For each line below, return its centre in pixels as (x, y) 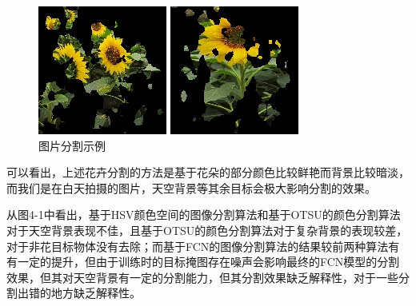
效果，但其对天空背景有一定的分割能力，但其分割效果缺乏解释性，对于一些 (202, 277)
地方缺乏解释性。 (96, 293)
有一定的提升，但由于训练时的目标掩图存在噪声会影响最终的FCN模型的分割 (203, 262)
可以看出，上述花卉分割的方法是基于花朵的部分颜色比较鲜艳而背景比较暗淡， (208, 172)
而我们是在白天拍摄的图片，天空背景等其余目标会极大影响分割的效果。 (191, 187)
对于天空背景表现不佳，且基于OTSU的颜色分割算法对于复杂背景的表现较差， (207, 230)
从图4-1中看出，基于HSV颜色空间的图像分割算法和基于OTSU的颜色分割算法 (204, 215)
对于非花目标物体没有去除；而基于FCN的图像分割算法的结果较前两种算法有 (203, 246)
